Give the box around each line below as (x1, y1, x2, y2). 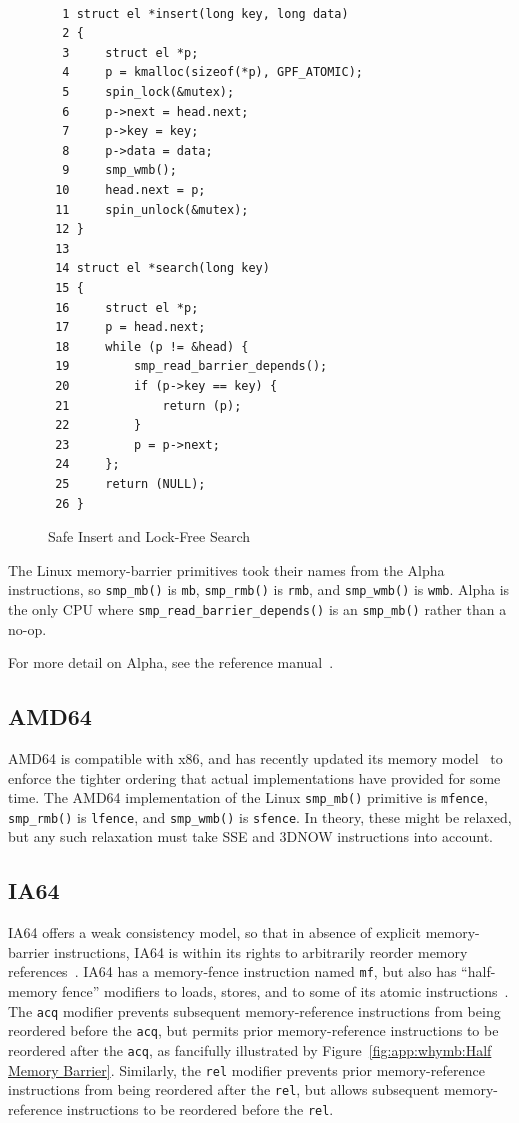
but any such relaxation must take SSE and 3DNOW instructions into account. (8, 826, 493, 847)
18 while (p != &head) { (55, 339, 249, 354)
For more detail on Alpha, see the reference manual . (8, 652, 334, 673)
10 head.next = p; (55, 183, 206, 197)
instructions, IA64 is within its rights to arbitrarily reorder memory (54, 941, 468, 962)
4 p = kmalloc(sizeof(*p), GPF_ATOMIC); (62, 65, 363, 80)
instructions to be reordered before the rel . (66, 1099, 334, 1119)
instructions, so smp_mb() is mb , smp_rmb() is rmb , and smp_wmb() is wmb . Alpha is (8, 579, 510, 600)
